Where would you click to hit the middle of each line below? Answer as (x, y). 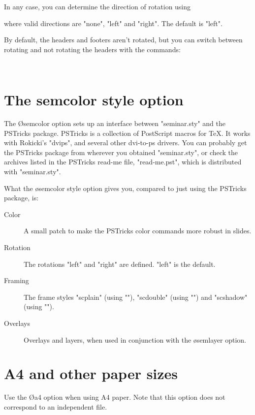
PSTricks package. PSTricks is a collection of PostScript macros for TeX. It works (127, 133)
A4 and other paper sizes (91, 373)
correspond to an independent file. (56, 406)
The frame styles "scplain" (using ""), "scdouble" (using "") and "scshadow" (136, 297)
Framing (16, 280)
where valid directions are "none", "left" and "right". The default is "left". (113, 23)
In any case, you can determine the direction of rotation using (97, 6)
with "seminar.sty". (32, 172)
